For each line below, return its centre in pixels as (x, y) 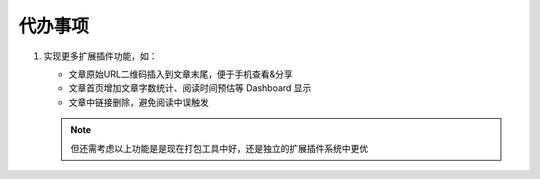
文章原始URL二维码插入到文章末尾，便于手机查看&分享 (181, 74)
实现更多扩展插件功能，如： (100, 56)
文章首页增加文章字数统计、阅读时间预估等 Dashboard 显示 (190, 88)
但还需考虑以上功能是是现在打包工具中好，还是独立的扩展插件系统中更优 (219, 148)
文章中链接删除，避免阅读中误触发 (138, 102)
